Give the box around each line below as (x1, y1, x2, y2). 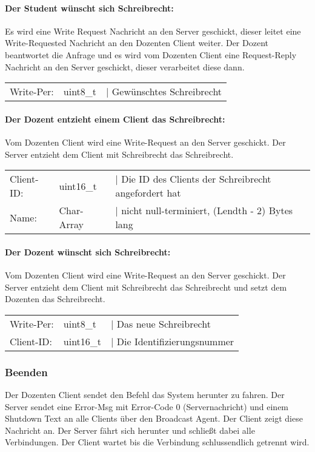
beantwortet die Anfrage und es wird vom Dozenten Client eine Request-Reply (5, 48, 297, 61)
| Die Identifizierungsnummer (111, 334, 234, 348)
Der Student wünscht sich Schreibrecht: (5, 1, 174, 14)
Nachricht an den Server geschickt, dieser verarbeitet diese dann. (5, 60, 245, 73)
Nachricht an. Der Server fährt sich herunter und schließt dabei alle (5, 423, 255, 436)
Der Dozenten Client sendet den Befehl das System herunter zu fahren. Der (5, 388, 285, 400)
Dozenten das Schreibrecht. (5, 292, 105, 305)
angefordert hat (115, 186, 181, 200)
